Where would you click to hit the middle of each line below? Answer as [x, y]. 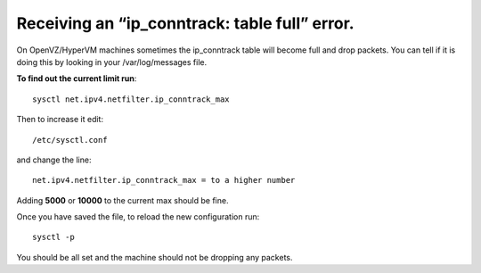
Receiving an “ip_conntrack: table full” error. [185, 23]
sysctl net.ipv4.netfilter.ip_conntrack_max [131, 99]
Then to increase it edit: [60, 120]
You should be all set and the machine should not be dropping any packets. [155, 257]
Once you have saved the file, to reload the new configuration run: [138, 217]
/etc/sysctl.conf [70, 140]
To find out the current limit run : [77, 79]
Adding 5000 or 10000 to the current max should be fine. [122, 200]
